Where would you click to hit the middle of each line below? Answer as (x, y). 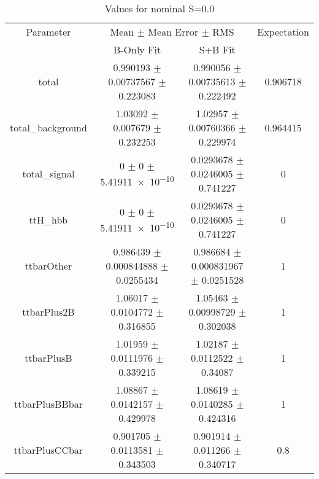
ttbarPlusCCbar (48, 450)
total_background (48, 127)
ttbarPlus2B (48, 312)
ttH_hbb (48, 220)
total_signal (48, 173)
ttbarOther (48, 266)
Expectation (283, 32)
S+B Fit (217, 49)
